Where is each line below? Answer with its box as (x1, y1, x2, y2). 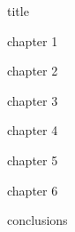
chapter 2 (7, 61, 58, 80)
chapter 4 (7, 121, 58, 140)
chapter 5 (7, 150, 58, 169)
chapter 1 (7, 31, 58, 50)
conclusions (7, 211, 68, 229)
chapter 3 (7, 91, 58, 109)
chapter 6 (7, 180, 58, 199)
